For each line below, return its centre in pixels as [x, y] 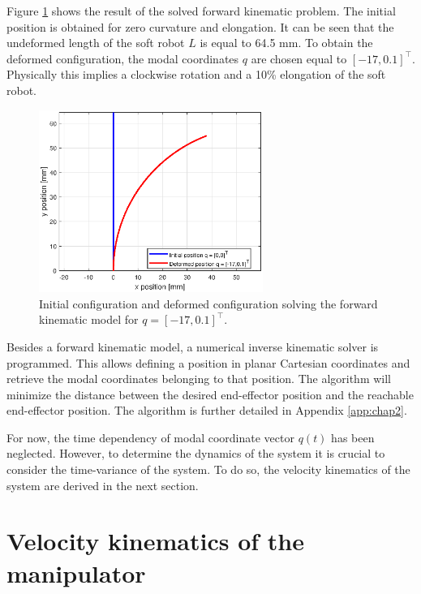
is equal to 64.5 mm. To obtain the [286, 43]
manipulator [76, 572]
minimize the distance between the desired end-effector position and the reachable [210, 394]
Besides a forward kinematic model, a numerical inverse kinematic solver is [193, 346]
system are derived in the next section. [103, 485]
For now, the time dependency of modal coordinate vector [150, 437]
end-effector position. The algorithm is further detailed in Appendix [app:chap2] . [207, 410]
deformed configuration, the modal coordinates [123, 58]
